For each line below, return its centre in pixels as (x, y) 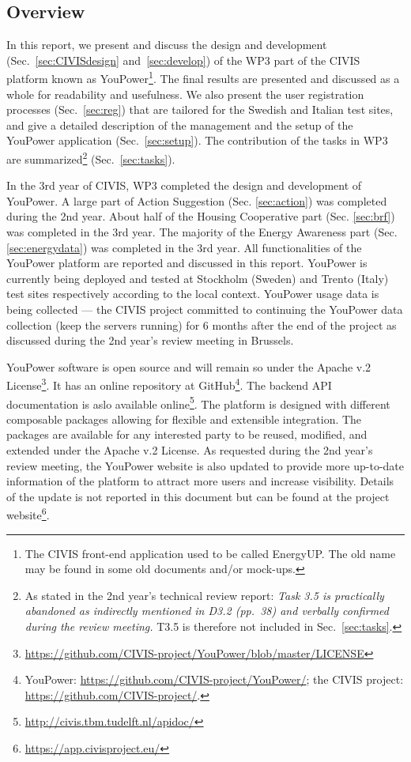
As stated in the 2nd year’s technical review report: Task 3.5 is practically (204, 595)
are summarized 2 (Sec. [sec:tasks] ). (91, 158)
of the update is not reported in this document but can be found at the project (198, 496)
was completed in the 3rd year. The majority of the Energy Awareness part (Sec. (202, 232)
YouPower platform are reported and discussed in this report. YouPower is (187, 263)
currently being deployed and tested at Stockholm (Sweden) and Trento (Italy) (198, 278)
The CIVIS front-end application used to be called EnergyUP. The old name (210, 553)
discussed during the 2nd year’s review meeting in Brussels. (150, 340)
